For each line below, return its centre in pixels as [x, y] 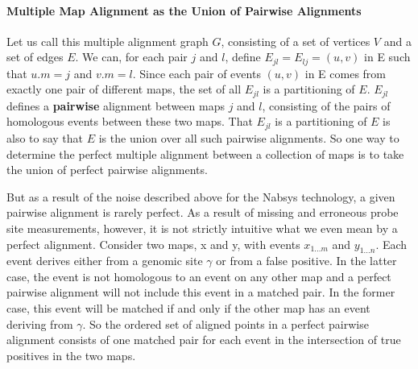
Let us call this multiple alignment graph [108, 41]
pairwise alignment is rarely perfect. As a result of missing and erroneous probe [203, 212]
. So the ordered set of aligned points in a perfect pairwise [226, 323]
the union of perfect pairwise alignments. [107, 170]
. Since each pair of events [197, 73]
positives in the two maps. [71, 355]
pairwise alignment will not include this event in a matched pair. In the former [201, 292]
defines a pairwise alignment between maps [116, 105]
